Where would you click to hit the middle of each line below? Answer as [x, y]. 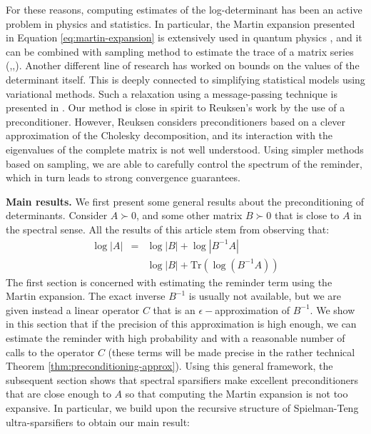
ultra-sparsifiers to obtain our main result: [98, 422]
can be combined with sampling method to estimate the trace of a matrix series [180, 51]
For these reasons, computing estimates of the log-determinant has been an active [184, 9]
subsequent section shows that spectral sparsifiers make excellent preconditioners [182, 379]
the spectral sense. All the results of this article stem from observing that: [168, 229]
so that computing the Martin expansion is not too [237, 394]
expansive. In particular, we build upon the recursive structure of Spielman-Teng [182, 407]
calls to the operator [50, 352]
